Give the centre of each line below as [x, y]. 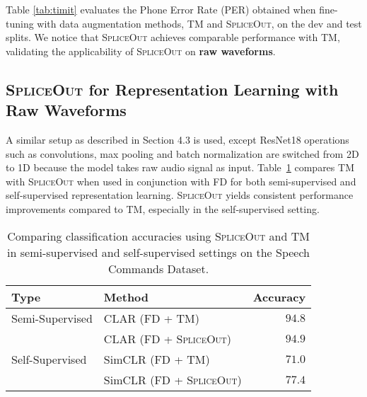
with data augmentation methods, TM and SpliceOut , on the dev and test [199, 23]
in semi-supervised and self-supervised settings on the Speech [158, 252]
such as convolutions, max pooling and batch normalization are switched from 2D [182, 153]
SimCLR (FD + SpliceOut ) [173, 379]
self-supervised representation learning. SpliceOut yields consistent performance [180, 195]
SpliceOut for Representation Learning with [172, 89]
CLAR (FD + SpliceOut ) [168, 338]
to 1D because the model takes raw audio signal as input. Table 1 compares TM [180, 167]
